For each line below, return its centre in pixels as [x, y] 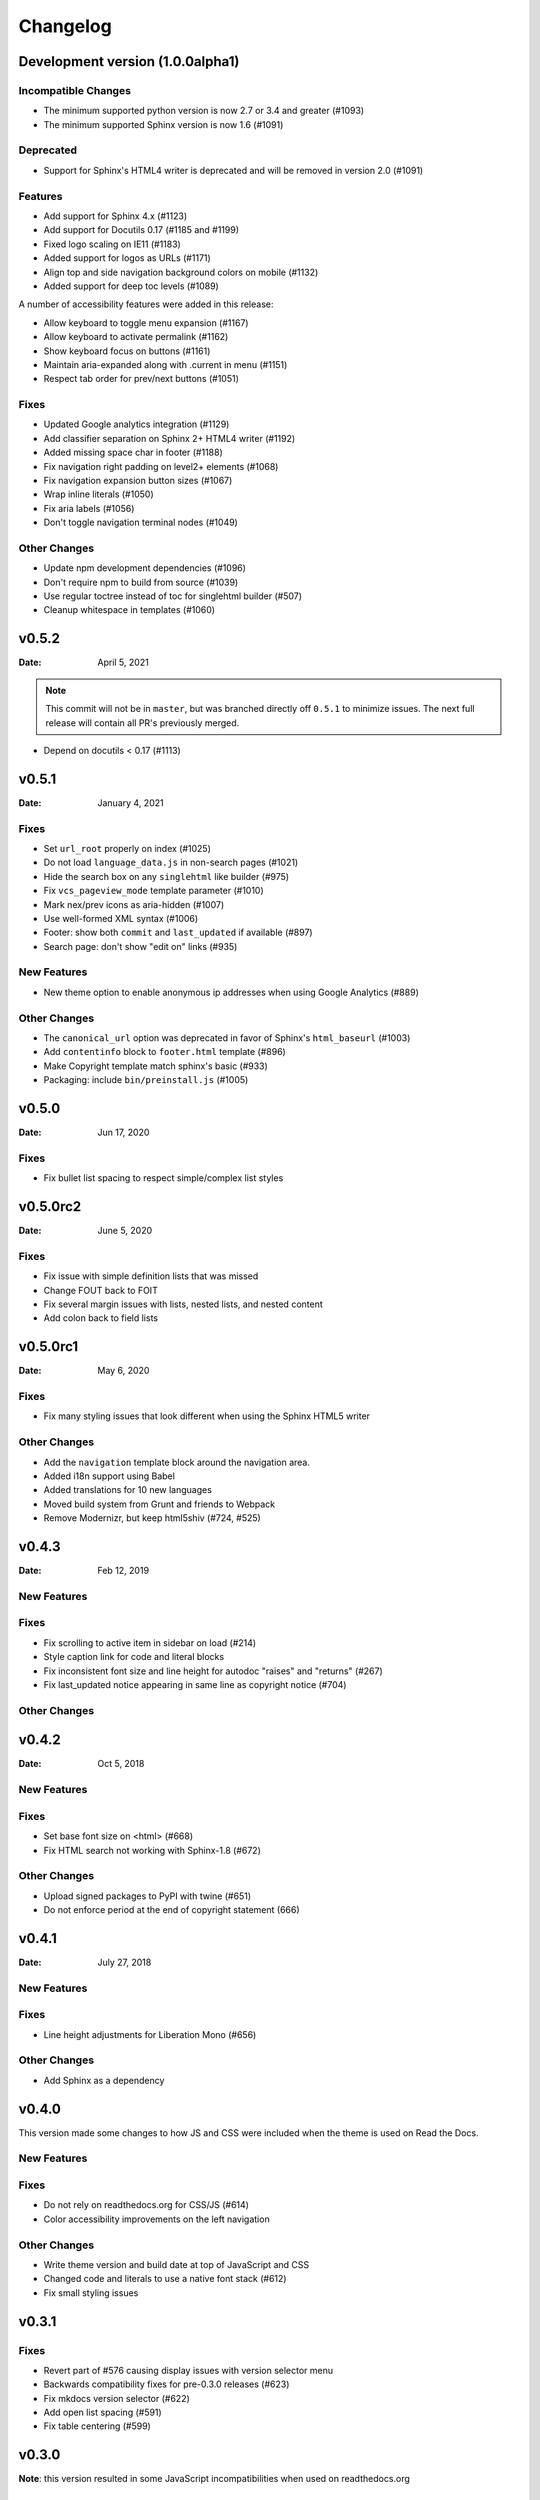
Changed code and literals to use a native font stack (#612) [165, 2279]
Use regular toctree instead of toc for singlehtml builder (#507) [173, 596]
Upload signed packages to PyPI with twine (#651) [147, 1896]
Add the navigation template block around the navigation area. [176, 1462]
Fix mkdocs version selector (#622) [116, 2398]
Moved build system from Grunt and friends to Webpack [159, 1504]
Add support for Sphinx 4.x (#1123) [115, 216]
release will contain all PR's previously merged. [142, 722]
